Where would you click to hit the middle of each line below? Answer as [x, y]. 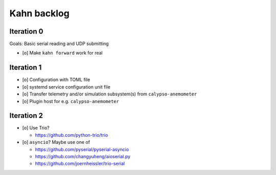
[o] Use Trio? [36, 128]
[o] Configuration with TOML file [56, 80]
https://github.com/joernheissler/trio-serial [80, 164]
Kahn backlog [40, 13]
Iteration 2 [26, 116]
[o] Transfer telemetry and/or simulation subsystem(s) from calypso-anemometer [110, 94]
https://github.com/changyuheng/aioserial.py [83, 156]
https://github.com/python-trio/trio [72, 135]
